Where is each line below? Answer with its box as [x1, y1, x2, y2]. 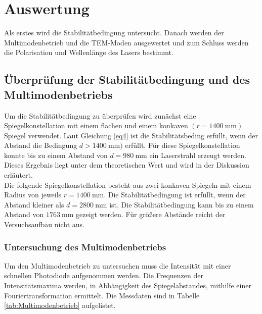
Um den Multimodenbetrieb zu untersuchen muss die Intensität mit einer [4, 260, 231, 271]
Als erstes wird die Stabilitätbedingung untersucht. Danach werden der [4, 27, 224, 38]
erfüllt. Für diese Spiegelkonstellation [125, 140, 240, 150]
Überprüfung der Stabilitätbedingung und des [4, 72, 250, 87]
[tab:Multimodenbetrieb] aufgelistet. [4, 300, 116, 310]
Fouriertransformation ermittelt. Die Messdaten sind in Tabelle [4, 290, 200, 300]
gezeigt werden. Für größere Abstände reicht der [76, 209, 226, 220]
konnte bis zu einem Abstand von [4, 149, 108, 160]
